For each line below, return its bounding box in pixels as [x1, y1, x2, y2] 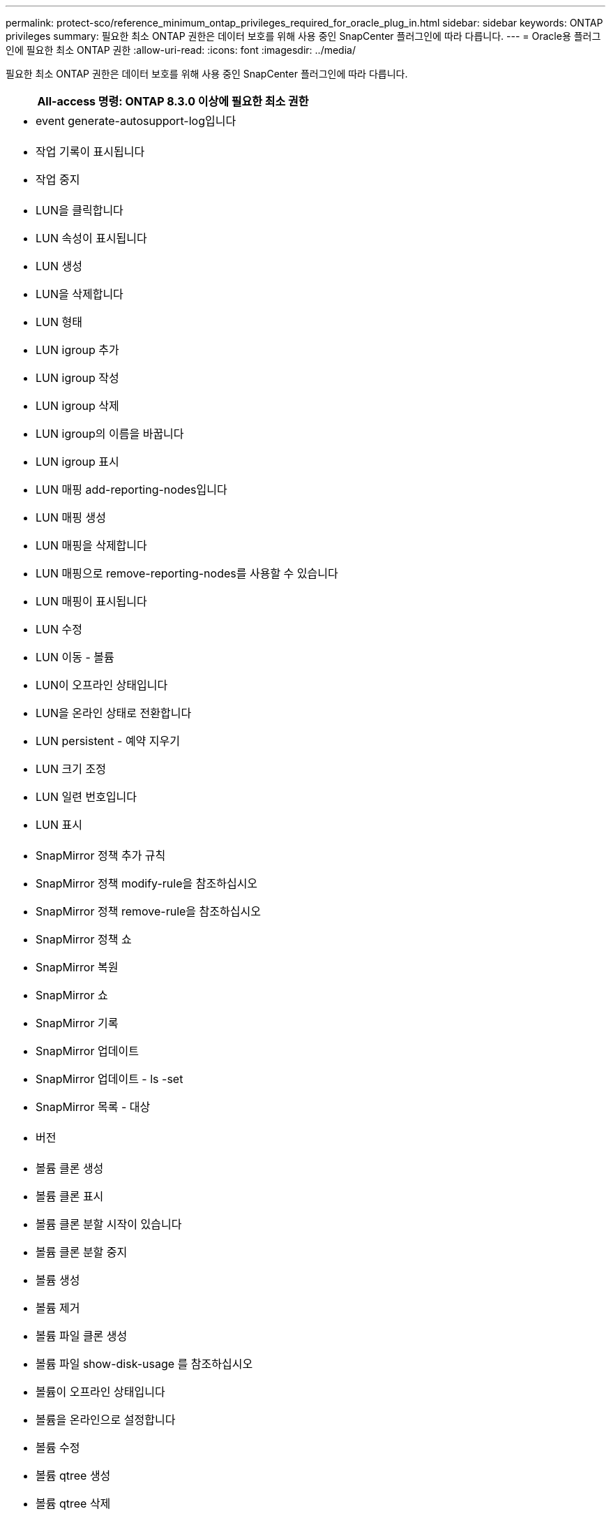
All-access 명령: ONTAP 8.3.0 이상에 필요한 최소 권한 [37, 94, 309, 108]
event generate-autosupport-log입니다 [36, 114, 236, 128]
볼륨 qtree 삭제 [36, 1496, 111, 1510]
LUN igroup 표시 [36, 455, 119, 469]
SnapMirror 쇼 [36, 988, 108, 1002]
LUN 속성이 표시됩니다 [36, 231, 147, 245]
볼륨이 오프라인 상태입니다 [36, 1385, 165, 1399]
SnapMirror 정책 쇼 [36, 932, 132, 946]
